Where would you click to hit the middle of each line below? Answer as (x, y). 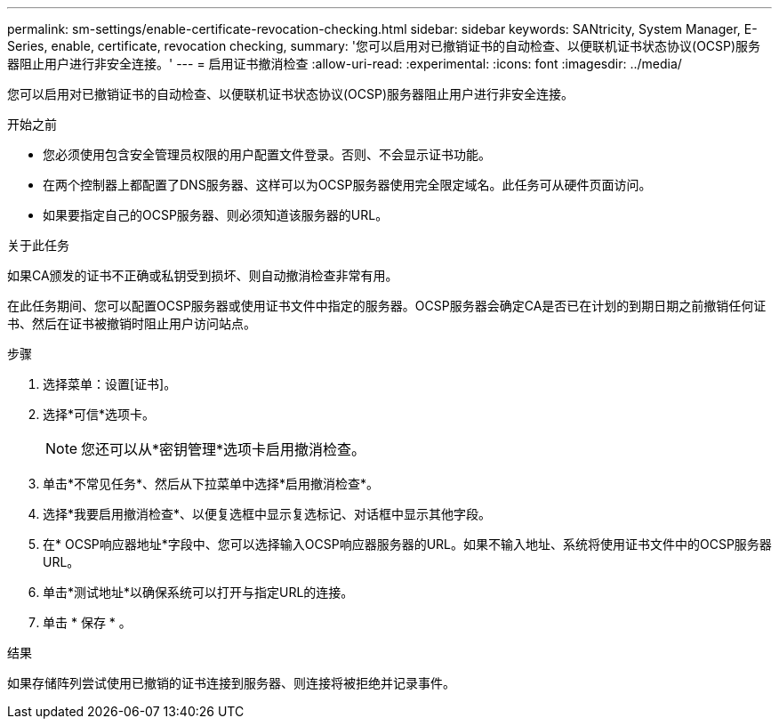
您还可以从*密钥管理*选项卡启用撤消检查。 (224, 449)
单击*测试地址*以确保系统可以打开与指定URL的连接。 (198, 592)
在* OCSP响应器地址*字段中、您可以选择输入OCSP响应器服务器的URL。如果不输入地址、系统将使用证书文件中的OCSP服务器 (407, 544)
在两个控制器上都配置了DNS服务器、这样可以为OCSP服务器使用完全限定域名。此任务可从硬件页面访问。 (347, 185)
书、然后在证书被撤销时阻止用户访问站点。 (132, 323)
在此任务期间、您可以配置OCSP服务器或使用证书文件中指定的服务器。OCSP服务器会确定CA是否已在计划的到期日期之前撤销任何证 (387, 306)
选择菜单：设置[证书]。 (110, 384)
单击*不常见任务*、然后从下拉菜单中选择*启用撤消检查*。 (211, 484)
